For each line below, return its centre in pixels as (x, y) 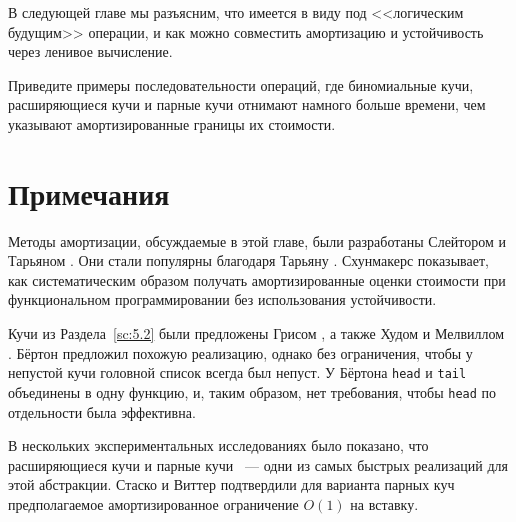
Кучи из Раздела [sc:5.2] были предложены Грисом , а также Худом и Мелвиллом (256, 333)
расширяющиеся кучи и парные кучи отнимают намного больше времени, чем (247, 104)
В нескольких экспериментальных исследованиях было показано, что (218, 445)
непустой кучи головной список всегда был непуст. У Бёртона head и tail (237, 372)
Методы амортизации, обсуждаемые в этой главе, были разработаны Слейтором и (257, 240)
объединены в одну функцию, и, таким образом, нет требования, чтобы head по (252, 391)
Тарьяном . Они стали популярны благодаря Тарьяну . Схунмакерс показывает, (248, 260)
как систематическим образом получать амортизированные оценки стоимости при (257, 279)
